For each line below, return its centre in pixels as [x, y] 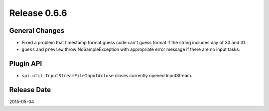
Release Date [30, 90]
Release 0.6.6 [38, 13]
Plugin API [26, 64]
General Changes [37, 31]
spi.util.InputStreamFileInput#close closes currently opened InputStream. [107, 76]
